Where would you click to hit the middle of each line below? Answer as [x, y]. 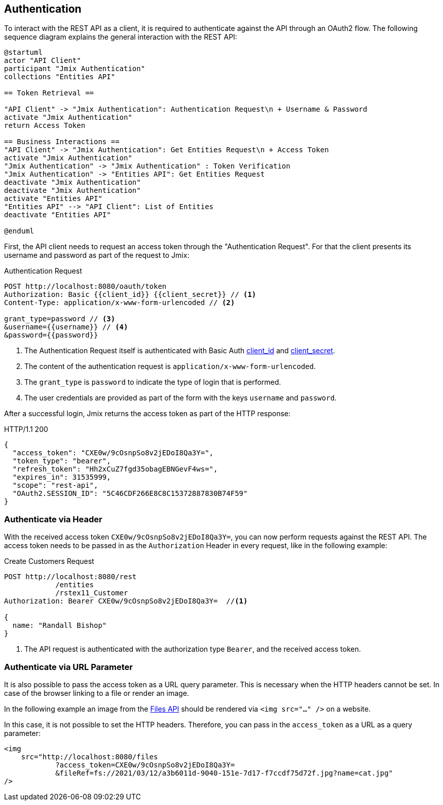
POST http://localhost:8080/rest [70, 577]
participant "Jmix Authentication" [75, 69]
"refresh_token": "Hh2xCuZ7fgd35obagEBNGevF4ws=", [115, 469]
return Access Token [45, 126]
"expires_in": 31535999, [62, 477]
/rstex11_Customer [92, 593]
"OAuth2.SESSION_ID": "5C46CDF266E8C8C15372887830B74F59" [130, 494]
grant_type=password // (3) [60, 319]
